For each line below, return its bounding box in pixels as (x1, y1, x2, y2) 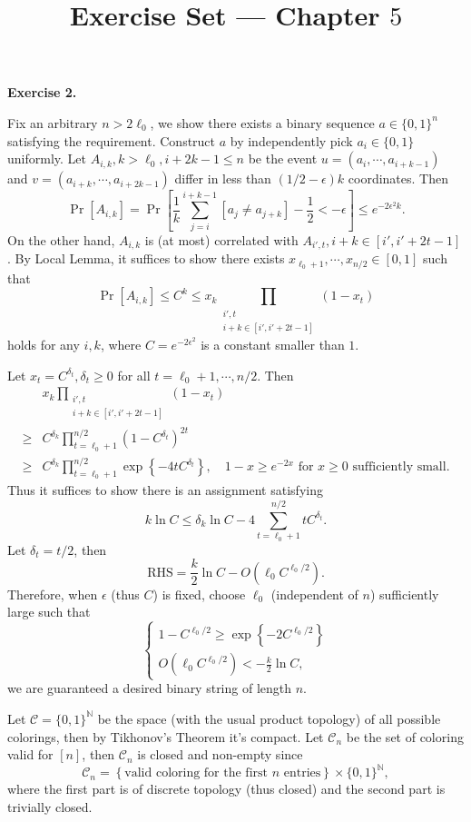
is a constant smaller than (201, 335, 345, 354)
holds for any (7, 335, 80, 354)
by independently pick (230, 131, 353, 150)
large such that (7, 602, 91, 621)
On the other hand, (7, 230, 115, 249)
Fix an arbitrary (7, 113, 98, 132)
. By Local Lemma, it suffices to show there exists (7, 249, 285, 268)
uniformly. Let (7, 149, 86, 168)
